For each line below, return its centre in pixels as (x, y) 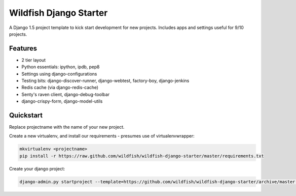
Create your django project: (37, 168)
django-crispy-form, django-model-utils (62, 101)
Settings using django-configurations (59, 74)
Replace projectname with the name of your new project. (67, 127)
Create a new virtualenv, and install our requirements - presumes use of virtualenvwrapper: (102, 136)
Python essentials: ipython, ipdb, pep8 (60, 67)
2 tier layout (34, 60)
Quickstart (26, 115)
